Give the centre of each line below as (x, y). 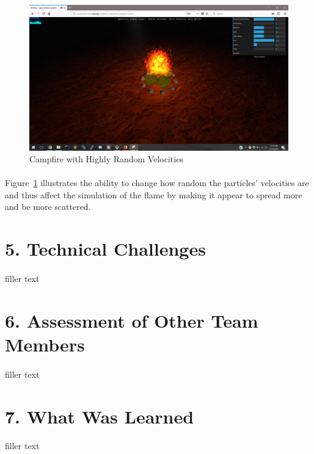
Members (45, 344)
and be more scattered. (48, 207)
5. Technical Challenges (105, 249)
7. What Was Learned (100, 416)
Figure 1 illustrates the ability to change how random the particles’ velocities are (157, 183)
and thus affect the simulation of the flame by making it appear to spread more (154, 194)
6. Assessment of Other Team (132, 320)
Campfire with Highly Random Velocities (106, 159)
